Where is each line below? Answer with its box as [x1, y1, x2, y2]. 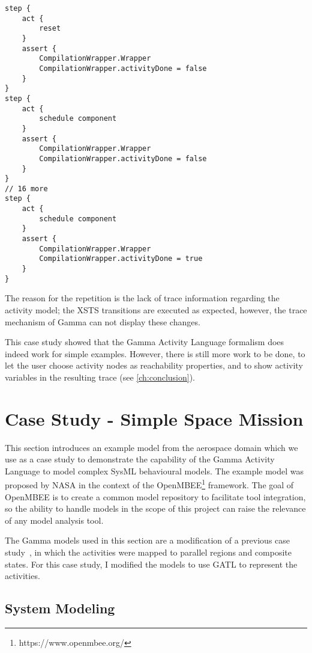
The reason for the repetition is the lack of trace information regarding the [5, 292, 280, 304]
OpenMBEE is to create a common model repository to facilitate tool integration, [5, 490, 306, 503]
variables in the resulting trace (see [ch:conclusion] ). [5, 370, 195, 383]
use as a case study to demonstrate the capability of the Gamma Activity [5, 453, 275, 465]
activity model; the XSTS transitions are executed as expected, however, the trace [5, 303, 307, 316]
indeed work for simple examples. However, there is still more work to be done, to [5, 347, 305, 360]
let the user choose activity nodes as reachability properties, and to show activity [5, 359, 303, 372]
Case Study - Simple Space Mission [5, 406, 304, 431]
